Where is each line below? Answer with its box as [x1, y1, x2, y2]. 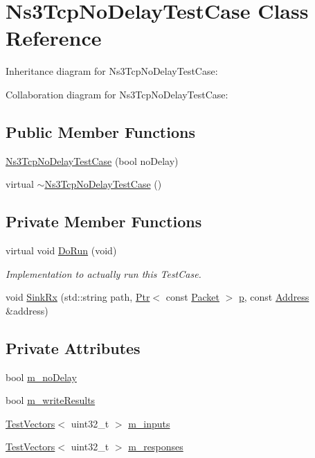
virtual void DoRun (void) [6, 243, 117, 258]
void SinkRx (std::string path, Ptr [6, 290, 150, 304]
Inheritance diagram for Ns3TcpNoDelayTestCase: [6, 64, 218, 78]
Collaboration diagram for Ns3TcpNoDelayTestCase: [6, 87, 228, 101]
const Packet [165, 290, 219, 304]
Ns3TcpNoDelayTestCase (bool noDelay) [6, 153, 179, 168]
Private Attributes [6, 337, 141, 358]
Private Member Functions [6, 211, 202, 232]
